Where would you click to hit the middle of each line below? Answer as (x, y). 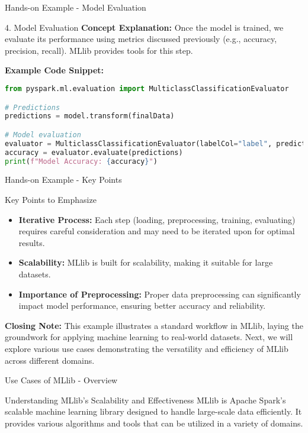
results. (32, 242)
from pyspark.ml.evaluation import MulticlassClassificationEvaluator (147, 88)
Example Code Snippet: (54, 70)
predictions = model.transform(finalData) (90, 116)
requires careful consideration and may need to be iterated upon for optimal (157, 231)
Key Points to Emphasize (51, 199)
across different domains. (50, 360)
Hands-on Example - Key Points (63, 180)
